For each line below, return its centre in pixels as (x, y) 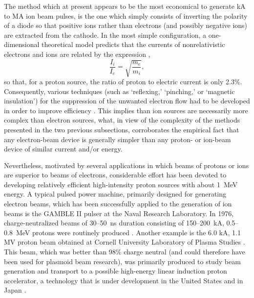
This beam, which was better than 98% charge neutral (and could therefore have (125, 252)
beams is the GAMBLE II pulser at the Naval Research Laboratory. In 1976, (119, 213)
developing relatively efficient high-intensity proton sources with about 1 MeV (121, 184)
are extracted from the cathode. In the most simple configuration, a (105, 35)
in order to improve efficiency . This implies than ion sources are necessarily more (126, 110)
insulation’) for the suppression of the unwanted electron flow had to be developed (127, 101)
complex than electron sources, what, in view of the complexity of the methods (122, 120)
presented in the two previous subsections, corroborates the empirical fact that (122, 129)
